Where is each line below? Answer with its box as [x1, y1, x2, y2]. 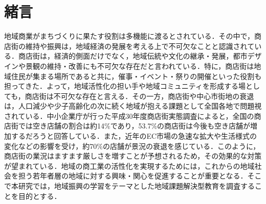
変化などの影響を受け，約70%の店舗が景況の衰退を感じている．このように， [4, 140, 260, 151]
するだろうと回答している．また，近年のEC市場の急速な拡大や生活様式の [11, 131, 257, 141]
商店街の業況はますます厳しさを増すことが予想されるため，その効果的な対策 [4, 150, 262, 161]
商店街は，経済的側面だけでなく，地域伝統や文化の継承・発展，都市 [18, 50, 248, 61]
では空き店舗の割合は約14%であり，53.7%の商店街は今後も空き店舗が [18, 120, 251, 131]
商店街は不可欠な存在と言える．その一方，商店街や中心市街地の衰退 [25, 90, 254, 101]
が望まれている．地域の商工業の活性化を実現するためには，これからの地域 [4, 160, 255, 171]
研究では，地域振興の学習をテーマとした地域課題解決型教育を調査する [18, 181, 255, 191]
